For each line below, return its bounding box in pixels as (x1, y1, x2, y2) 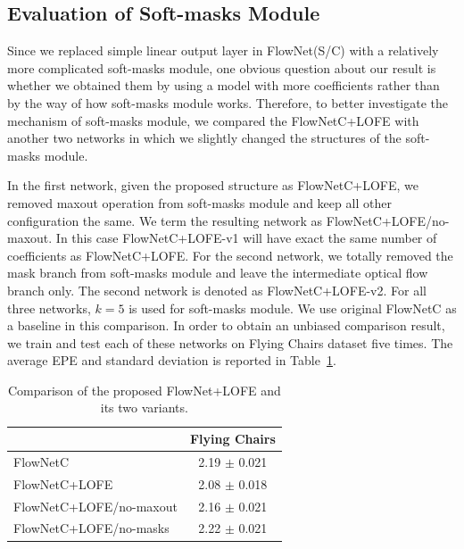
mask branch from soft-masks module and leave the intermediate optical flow (7, 263, 428, 282)
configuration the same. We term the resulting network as (7, 211, 323, 229)
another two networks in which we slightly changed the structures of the (7, 129, 402, 147)
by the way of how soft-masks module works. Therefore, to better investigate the (7, 93, 448, 112)
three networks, (7, 298, 91, 317)
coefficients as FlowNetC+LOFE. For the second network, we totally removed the (7, 245, 453, 264)
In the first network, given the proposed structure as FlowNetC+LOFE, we (7, 176, 418, 195)
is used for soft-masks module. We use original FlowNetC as (128, 298, 457, 317)
